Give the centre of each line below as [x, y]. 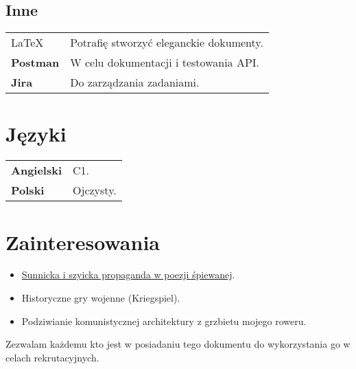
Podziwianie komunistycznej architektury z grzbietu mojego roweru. [164, 321]
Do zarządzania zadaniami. [135, 82]
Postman [35, 63]
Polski [28, 190]
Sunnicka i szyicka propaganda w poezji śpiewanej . [128, 275]
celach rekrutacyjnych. [52, 357]
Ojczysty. [95, 190]
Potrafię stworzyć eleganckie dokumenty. [167, 43]
